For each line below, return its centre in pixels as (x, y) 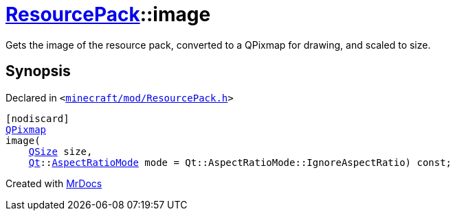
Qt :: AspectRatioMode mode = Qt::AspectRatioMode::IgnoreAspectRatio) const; (240, 162)
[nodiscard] (37, 118)
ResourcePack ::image (108, 14)
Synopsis (38, 71)
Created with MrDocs (54, 183)
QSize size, (60, 151)
